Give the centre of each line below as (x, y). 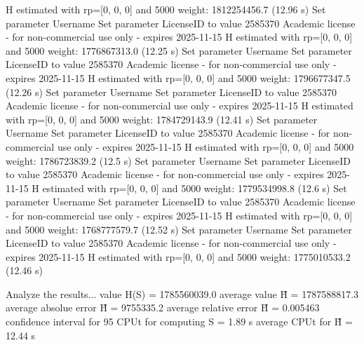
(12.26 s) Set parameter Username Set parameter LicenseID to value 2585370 (171, 92)
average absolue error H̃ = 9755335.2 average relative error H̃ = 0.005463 (163, 307)
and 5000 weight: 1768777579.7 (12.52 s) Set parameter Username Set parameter (179, 229)
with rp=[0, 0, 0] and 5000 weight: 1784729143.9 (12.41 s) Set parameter (162, 119)
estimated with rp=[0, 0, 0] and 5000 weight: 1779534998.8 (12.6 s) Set (195, 188)
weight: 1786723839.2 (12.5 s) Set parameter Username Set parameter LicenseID (178, 160)
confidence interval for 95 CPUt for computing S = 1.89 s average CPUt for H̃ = (179, 322)
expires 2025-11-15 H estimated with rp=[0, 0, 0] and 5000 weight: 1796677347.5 (178, 77)
